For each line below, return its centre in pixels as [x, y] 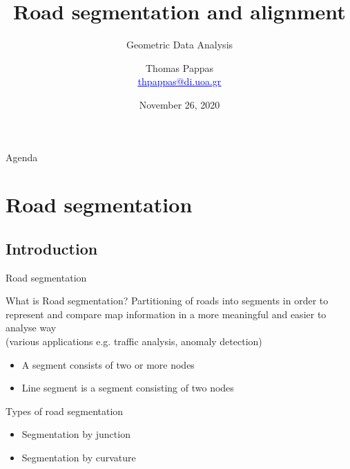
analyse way [31, 328]
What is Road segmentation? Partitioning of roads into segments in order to [167, 301]
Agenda [22, 157]
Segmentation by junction [76, 434]
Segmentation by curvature [79, 458]
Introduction [52, 248]
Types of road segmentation [65, 411]
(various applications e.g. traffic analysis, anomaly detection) [134, 341]
